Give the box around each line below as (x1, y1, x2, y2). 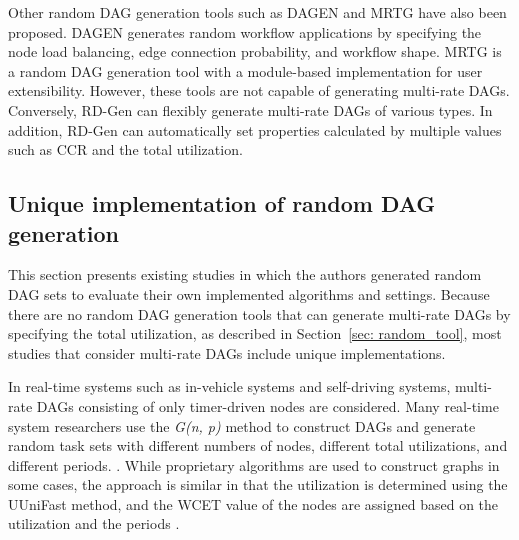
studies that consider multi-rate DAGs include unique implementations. (8, 342, 446, 363)
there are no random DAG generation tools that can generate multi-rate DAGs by (8, 303, 511, 324)
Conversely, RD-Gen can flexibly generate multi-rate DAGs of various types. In (8, 99, 493, 120)
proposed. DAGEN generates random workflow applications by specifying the (8, 21, 482, 42)
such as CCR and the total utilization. (8, 139, 243, 160)
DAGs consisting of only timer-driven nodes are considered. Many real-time (36, 395, 499, 416)
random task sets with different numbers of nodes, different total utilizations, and (8, 435, 508, 456)
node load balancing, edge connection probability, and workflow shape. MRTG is (8, 41, 502, 62)
